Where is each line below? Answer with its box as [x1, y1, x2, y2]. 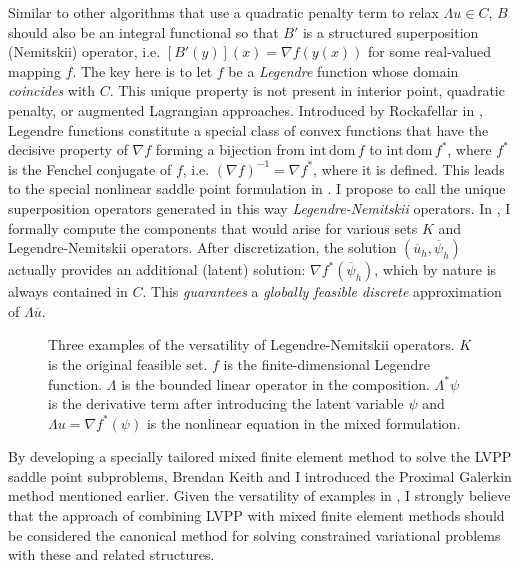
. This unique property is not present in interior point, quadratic [109, 80, 505, 101]
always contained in [8, 281, 128, 302]
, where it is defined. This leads [313, 158, 505, 179]
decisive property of [8, 139, 128, 160]
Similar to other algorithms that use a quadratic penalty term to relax [8, 2, 439, 22]
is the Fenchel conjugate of [8, 158, 172, 179]
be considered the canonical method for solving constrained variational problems [8, 524, 501, 545]
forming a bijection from [155, 139, 305, 160]
